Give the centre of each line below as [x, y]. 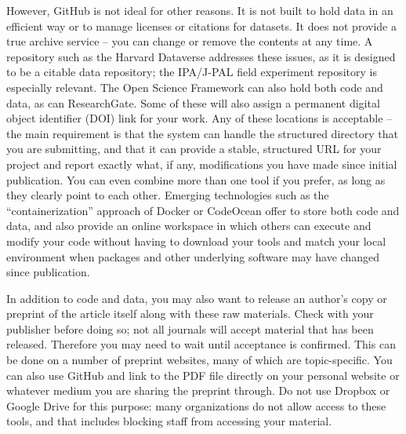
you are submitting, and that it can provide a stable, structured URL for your [194, 149]
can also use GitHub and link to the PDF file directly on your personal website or [203, 375]
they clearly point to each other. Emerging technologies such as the [168, 195]
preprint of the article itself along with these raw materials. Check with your [190, 314]
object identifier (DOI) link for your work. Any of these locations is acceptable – [199, 118]
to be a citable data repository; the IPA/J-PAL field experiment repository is [192, 72]
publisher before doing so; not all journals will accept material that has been [190, 328]
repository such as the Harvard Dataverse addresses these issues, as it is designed [201, 56]
